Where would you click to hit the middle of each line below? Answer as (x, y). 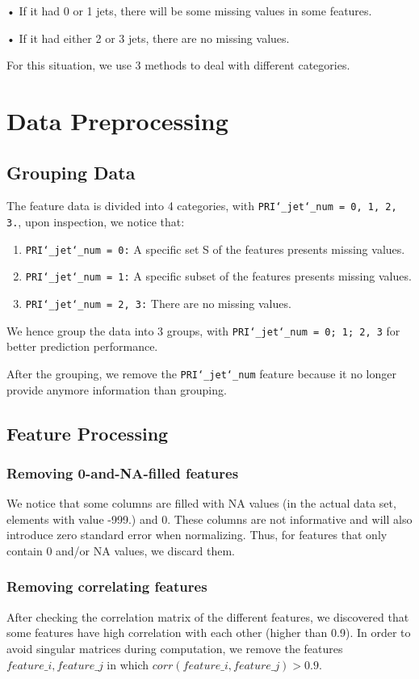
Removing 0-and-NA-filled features (123, 472)
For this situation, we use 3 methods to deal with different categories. (178, 65)
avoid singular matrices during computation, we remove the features (175, 648)
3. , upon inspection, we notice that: (96, 222)
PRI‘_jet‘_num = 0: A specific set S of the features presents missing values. (215, 249)
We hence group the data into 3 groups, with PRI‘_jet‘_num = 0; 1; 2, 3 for (203, 330)
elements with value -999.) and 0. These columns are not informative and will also (209, 519)
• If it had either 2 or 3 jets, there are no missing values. (148, 38)
